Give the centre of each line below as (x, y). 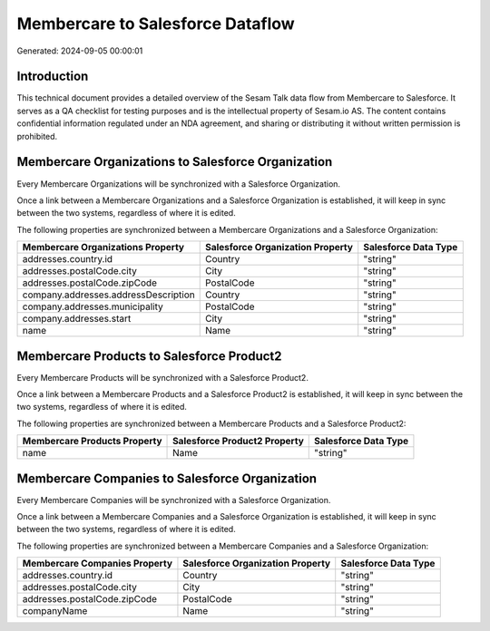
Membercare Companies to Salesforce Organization (167, 478)
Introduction (53, 77)
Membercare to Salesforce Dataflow (156, 24)
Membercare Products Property (92, 442)
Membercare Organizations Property (103, 248)
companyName (55, 611)
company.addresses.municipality (93, 306)
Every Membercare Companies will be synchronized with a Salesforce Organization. (174, 500)
